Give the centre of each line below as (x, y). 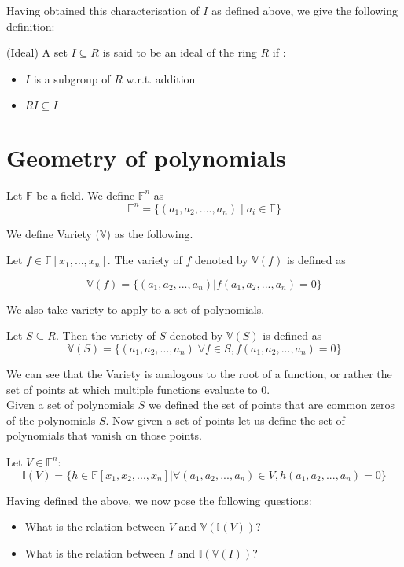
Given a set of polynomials (71, 405)
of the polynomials (51, 420)
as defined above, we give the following (305, 10)
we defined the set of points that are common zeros (272, 405)
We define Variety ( (53, 233)
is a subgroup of (72, 78)
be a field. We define (86, 195)
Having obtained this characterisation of (103, 10)
